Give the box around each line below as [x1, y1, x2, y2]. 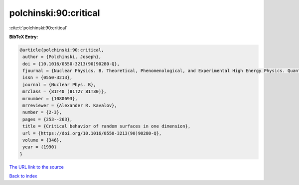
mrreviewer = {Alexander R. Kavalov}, [22, 103, 117, 109]
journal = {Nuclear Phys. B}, [22, 82, 97, 87]
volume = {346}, [22, 137, 62, 143]
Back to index [9, 173, 37, 179]
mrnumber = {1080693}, [22, 96, 78, 101]
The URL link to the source [9, 164, 64, 170]
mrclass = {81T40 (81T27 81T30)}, [22, 89, 107, 94]
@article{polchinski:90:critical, [19, 47, 104, 53]
